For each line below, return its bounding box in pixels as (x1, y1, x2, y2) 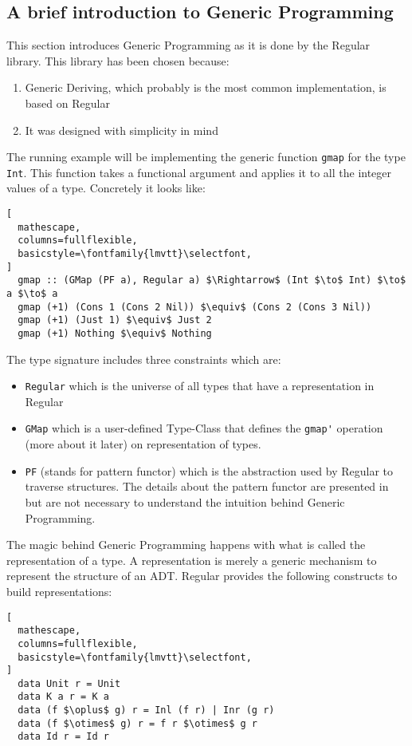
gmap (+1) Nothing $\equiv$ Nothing (18, 327, 212, 339)
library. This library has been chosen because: (6, 52, 230, 69)
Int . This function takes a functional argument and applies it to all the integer (6, 164, 392, 180)
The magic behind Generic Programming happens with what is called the (6, 536, 366, 553)
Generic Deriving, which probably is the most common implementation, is (25, 79, 386, 96)
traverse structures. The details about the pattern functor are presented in (25, 478, 389, 495)
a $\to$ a (6, 288, 58, 300)
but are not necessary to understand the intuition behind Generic (25, 493, 345, 510)
